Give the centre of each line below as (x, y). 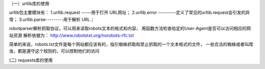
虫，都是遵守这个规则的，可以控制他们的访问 (54, 51)
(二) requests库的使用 (31, 60)
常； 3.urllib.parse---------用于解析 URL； (52, 19)
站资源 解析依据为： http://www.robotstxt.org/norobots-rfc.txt (72, 35)
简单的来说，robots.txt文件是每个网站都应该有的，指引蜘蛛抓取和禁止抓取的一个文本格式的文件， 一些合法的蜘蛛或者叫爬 (131, 44)
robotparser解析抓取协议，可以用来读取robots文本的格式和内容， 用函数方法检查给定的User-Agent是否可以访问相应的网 (130, 28)
